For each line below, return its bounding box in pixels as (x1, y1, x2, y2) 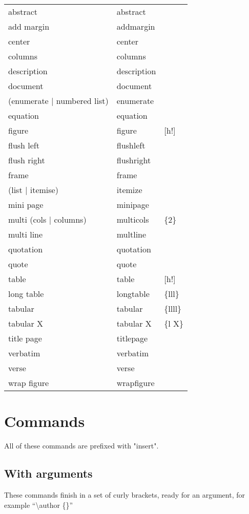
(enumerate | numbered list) (8, 95, 109, 106)
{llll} (164, 303, 182, 314)
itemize (116, 184, 142, 196)
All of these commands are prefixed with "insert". (4, 440, 159, 451)
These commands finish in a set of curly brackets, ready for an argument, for (4, 489, 245, 500)
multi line (8, 228, 43, 240)
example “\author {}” (4, 499, 73, 510)
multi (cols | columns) (8, 213, 87, 225)
